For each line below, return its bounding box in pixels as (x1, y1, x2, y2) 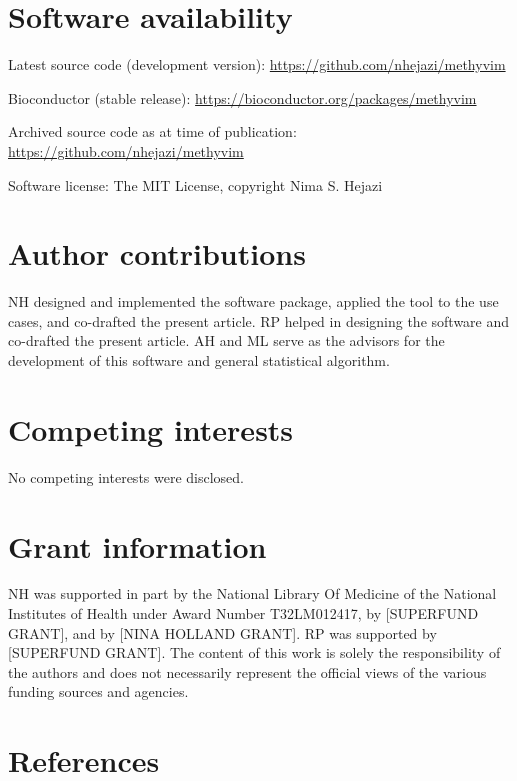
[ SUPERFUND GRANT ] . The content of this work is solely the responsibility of (8, 642, 501, 663)
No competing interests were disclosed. (8, 466, 245, 487)
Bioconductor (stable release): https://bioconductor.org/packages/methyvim (8, 87, 477, 108)
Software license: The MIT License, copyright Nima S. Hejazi (8, 174, 383, 195)
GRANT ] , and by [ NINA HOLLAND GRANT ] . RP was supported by (8, 622, 437, 643)
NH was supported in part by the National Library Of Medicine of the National (8, 583, 497, 604)
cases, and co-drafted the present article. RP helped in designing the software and (8, 310, 510, 331)
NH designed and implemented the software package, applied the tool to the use (8, 291, 499, 312)
